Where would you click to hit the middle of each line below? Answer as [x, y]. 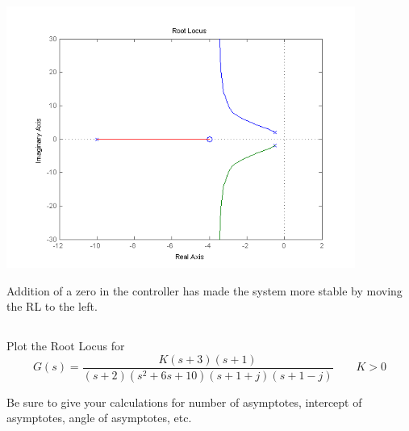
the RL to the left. [52, 306]
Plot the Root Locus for [66, 346]
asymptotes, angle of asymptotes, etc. [99, 418]
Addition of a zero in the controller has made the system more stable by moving [204, 290]
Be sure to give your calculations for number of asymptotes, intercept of [184, 402]
